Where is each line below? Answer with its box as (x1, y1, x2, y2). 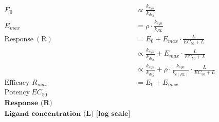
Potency (4, 89, 30, 96)
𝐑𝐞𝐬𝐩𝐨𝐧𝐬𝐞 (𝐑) (4, 99, 52, 107)
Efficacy (4, 79, 30, 86)
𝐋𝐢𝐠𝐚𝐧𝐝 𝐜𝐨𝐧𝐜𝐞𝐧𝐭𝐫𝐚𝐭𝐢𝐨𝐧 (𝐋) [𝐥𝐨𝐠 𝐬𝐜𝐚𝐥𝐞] (4, 110, 131, 117)
